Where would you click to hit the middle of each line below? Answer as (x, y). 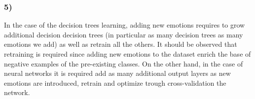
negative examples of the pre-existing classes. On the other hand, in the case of (124, 63)
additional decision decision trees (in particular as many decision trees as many (124, 34)
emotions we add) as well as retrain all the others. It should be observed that (121, 44)
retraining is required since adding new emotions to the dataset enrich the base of (127, 54)
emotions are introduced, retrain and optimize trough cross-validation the (115, 82)
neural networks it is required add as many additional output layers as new (117, 73)
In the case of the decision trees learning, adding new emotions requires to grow (125, 25)
